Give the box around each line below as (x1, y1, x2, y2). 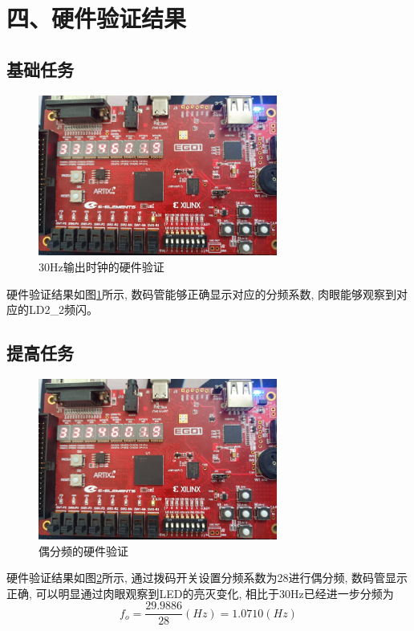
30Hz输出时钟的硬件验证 (39, 259, 164, 275)
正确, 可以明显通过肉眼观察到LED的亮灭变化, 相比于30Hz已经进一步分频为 (6, 584, 394, 601)
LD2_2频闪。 (28, 301, 98, 318)
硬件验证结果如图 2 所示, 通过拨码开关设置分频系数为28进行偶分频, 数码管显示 (6, 569, 408, 586)
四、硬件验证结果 (6, 2, 187, 35)
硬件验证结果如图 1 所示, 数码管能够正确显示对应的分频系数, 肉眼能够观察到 (6, 285, 397, 302)
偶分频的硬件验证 (39, 542, 128, 559)
